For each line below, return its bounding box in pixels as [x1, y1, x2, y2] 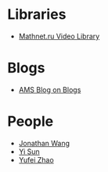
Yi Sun [18, 147, 40, 156]
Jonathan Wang [18, 138, 70, 148]
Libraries [7, 5, 67, 24]
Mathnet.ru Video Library [18, 31, 100, 41]
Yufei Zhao [18, 155, 54, 164]
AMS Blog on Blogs [18, 85, 81, 94]
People [7, 112, 54, 130]
